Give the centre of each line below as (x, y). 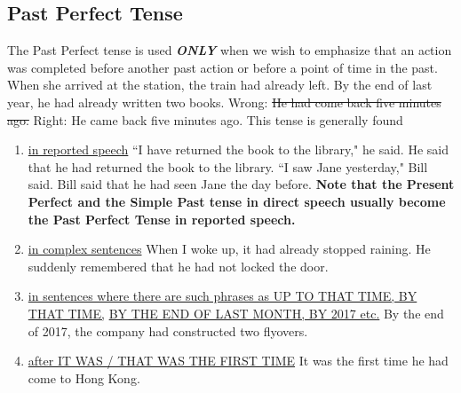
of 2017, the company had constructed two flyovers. (168, 330)
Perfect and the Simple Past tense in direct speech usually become (237, 201)
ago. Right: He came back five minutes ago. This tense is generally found (205, 119)
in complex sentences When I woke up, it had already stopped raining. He (229, 249)
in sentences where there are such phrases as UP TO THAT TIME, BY (223, 296)
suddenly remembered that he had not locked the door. (178, 266)
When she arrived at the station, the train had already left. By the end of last (220, 85)
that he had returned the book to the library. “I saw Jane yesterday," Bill (228, 166)
